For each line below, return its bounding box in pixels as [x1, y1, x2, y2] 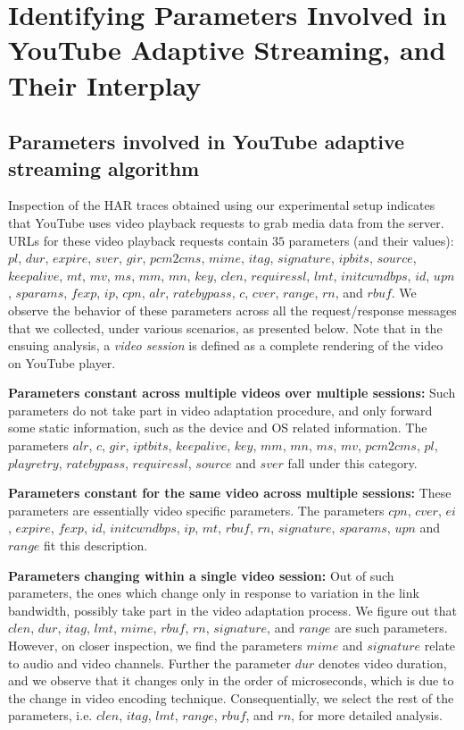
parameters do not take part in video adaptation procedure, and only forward [8, 400, 433, 419]
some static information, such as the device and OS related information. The [8, 418, 427, 437]
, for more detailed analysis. [291, 706, 443, 725]
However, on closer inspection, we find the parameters [8, 636, 302, 654]
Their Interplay [8, 66, 202, 103]
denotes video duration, [318, 653, 447, 672]
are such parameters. [334, 618, 448, 637]
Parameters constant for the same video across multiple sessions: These [8, 483, 452, 502]
